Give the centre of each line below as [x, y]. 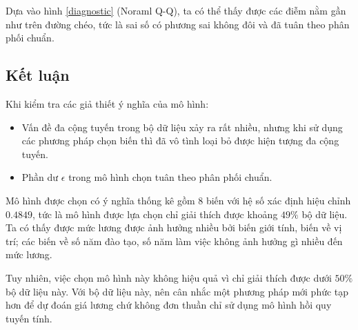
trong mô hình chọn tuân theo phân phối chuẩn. [170, 177]
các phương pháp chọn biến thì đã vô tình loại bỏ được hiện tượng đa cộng [180, 140]
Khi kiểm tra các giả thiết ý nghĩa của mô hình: [107, 103]
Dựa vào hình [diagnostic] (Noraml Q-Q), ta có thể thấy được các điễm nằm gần [176, 10]
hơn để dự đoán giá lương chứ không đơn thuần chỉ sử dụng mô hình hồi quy [169, 305]
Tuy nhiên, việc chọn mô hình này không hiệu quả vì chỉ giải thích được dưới [169, 277]
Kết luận [38, 75]
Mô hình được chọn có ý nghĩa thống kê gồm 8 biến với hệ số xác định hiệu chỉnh [178, 200]
